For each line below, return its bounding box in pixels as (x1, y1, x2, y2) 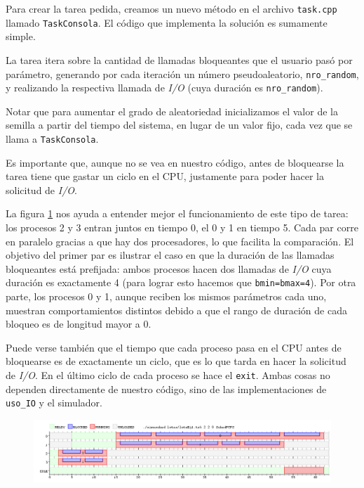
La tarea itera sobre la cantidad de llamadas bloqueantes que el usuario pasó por (6, 52, 353, 67)
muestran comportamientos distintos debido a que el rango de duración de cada (6, 302, 347, 317)
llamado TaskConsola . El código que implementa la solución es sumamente (6, 15, 328, 30)
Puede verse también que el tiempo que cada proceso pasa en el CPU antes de (6, 340, 342, 354)
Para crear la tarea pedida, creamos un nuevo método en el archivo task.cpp (6, 1, 337, 15)
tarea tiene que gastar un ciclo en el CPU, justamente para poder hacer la (6, 169, 324, 184)
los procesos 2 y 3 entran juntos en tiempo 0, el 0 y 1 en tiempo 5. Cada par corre (6, 220, 358, 235)
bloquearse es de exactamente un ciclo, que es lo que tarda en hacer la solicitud (6, 354, 346, 368)
